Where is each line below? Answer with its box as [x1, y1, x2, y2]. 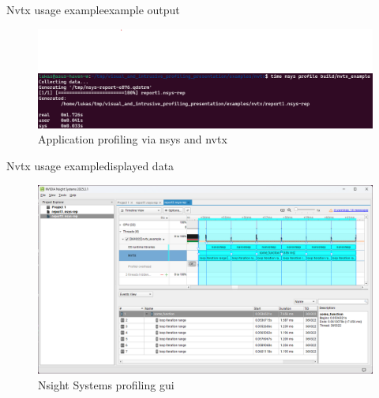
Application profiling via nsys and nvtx [38, 131, 227, 147]
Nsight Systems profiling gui [38, 376, 174, 392]
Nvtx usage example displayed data [6, 158, 174, 174]
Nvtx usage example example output [6, 2, 180, 17]
